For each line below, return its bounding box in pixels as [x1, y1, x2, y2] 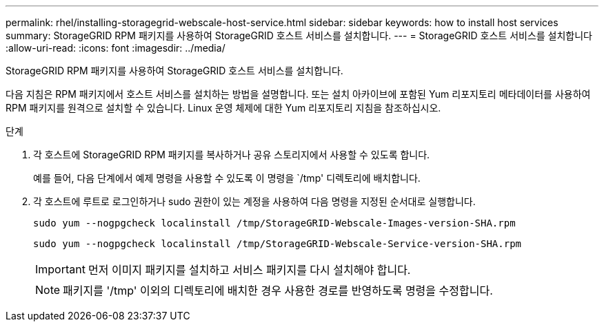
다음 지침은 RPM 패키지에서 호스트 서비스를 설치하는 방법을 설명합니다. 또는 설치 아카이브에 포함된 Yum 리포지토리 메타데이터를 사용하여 [6, 88, 591, 100]
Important [35, 262, 85, 276]
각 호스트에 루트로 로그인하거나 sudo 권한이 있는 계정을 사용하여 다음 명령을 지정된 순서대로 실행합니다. [33, 196, 476, 207]
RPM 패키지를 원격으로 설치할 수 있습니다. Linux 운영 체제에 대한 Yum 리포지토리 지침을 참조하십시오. [6, 102, 441, 114]
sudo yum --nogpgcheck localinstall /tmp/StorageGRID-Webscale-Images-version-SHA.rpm [33, 218, 516, 229]
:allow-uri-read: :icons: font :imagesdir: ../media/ [6, 42, 225, 54]
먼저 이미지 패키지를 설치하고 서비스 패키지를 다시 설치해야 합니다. [88, 263, 411, 277]
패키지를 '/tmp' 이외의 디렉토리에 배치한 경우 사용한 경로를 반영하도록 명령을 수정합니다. [63, 284, 493, 297]
